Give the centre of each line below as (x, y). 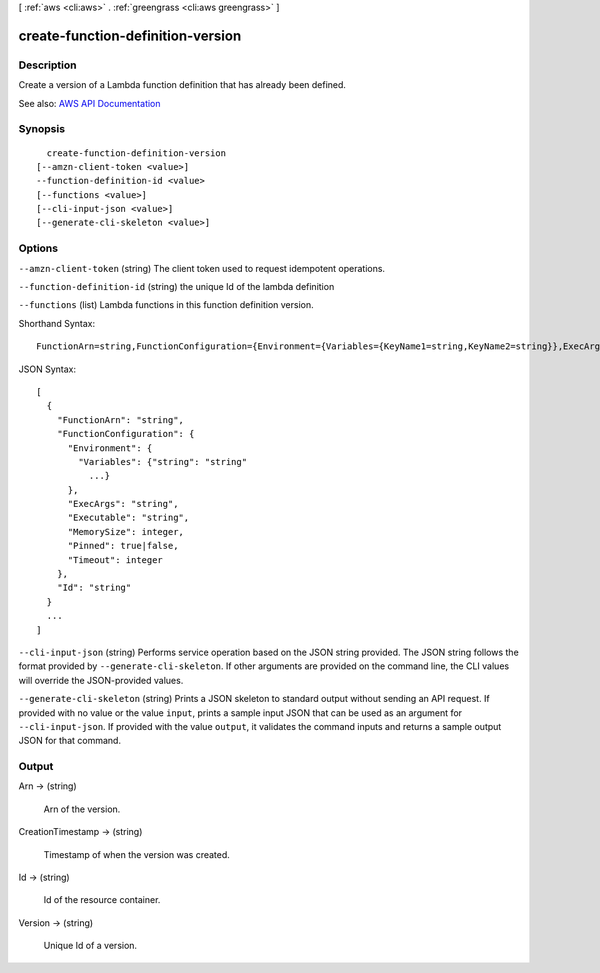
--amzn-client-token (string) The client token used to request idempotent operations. (201, 268)
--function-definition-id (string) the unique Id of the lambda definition (176, 286)
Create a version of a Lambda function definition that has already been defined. (182, 85)
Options (38, 248)
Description (47, 65)
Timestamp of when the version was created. (136, 854)
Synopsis (41, 129)
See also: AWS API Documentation (89, 103)
